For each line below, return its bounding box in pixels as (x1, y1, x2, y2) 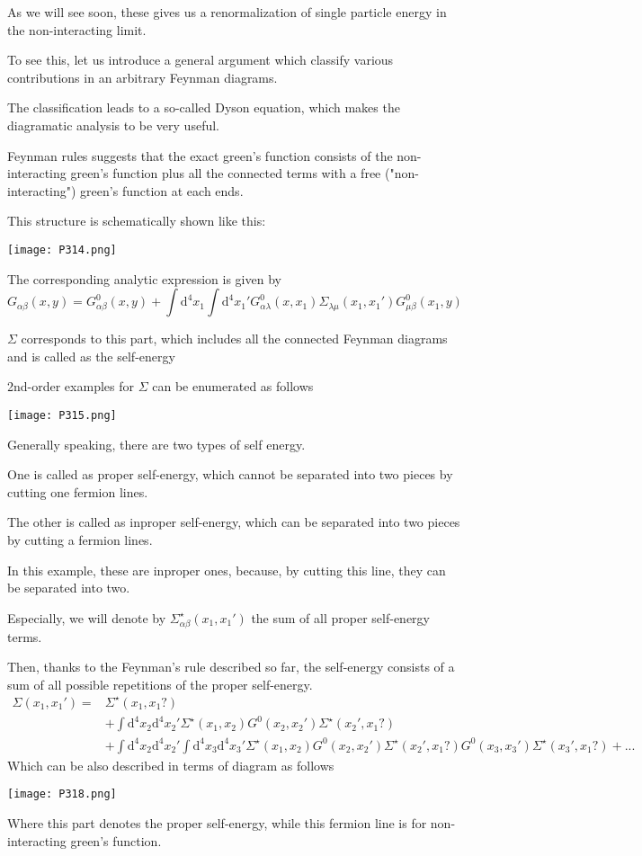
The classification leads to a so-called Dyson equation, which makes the (7, 98, 400, 117)
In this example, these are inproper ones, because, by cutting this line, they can (7, 560, 446, 579)
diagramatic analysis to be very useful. (7, 115, 219, 134)
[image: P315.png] (7, 408, 117, 422)
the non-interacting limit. (7, 20, 147, 39)
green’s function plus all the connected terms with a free (70, 164, 381, 183)
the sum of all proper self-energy (251, 608, 430, 627)
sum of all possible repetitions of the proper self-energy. (7, 674, 313, 693)
